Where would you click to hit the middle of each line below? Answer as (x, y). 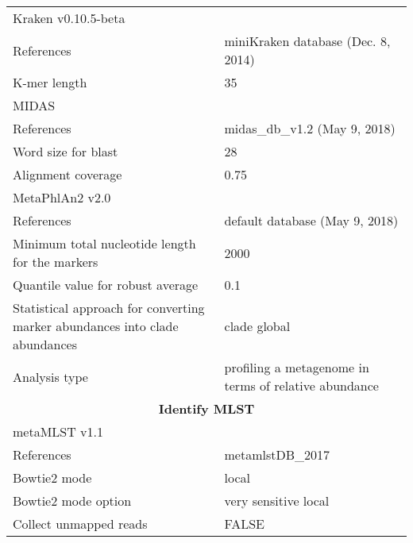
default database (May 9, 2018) (311, 220)
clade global (257, 326)
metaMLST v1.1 (58, 431)
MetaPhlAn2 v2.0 (62, 197)
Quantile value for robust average (106, 285)
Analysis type (50, 376)
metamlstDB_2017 (277, 454)
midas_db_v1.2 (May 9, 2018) (310, 128)
